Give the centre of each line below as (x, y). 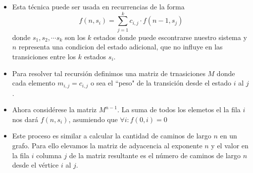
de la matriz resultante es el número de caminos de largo (155, 155)
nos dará (25, 119)
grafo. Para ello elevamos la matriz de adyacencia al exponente (107, 145)
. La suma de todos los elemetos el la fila (179, 109)
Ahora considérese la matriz (54, 109)
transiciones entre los (44, 56)
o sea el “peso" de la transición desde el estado (161, 83)
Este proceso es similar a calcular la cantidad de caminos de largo (112, 136)
